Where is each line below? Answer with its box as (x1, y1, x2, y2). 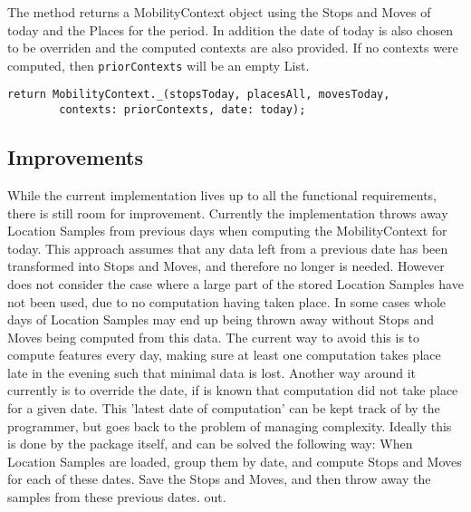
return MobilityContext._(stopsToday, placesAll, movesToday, (7, 88, 390, 101)
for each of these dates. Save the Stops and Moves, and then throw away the (7, 469, 431, 488)
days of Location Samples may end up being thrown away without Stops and (7, 310, 435, 329)
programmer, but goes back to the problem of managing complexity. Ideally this (7, 416, 452, 435)
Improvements (7, 143, 144, 171)
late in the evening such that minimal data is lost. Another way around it (7, 362, 417, 382)
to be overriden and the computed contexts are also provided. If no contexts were (7, 38, 458, 57)
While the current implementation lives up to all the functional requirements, (7, 185, 437, 204)
